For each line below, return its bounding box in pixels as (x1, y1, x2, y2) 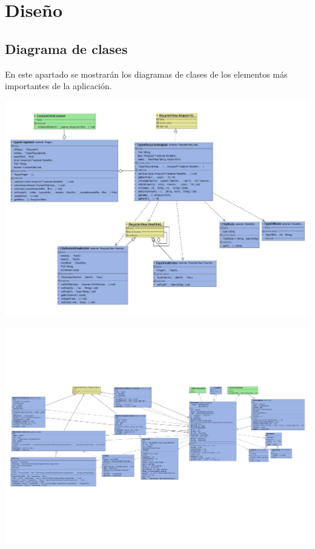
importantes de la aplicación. (5, 79, 112, 92)
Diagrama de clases (5, 39, 128, 58)
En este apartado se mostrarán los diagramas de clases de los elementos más (5, 67, 288, 80)
